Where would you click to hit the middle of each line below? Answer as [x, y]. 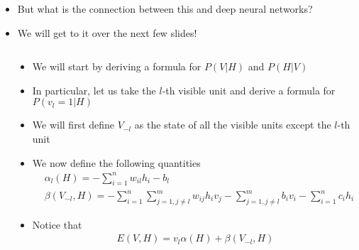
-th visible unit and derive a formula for [249, 90]
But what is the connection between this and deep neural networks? [165, 9]
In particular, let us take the [94, 90]
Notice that [57, 224]
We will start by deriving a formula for [117, 66]
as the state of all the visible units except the [233, 125]
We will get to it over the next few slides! [107, 32]
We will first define [73, 125]
